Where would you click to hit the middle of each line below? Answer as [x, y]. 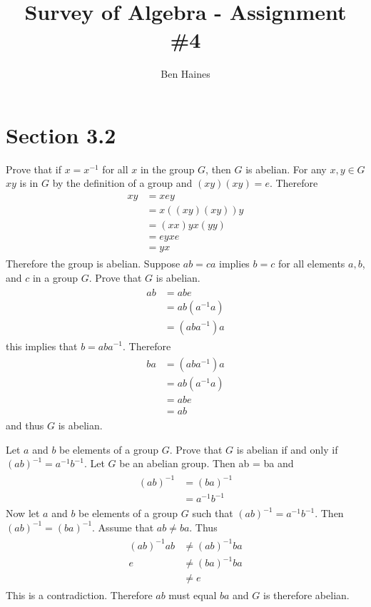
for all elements [311, 264]
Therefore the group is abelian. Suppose [93, 264]
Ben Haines [185, 74]
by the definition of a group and [122, 183]
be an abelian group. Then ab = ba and [207, 463]
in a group [55, 277]
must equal [193, 595]
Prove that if [34, 169]
